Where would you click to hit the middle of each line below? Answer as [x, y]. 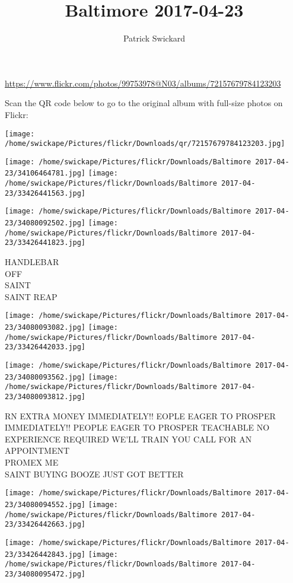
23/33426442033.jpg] [45, 347]
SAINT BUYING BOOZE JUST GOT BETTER [94, 474]
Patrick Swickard [154, 38]
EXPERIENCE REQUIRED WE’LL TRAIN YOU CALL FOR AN [128, 439]
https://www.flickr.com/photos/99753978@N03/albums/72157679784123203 [143, 83]
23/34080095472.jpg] [45, 574]
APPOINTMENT [37, 450]
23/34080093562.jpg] [45, 377]
